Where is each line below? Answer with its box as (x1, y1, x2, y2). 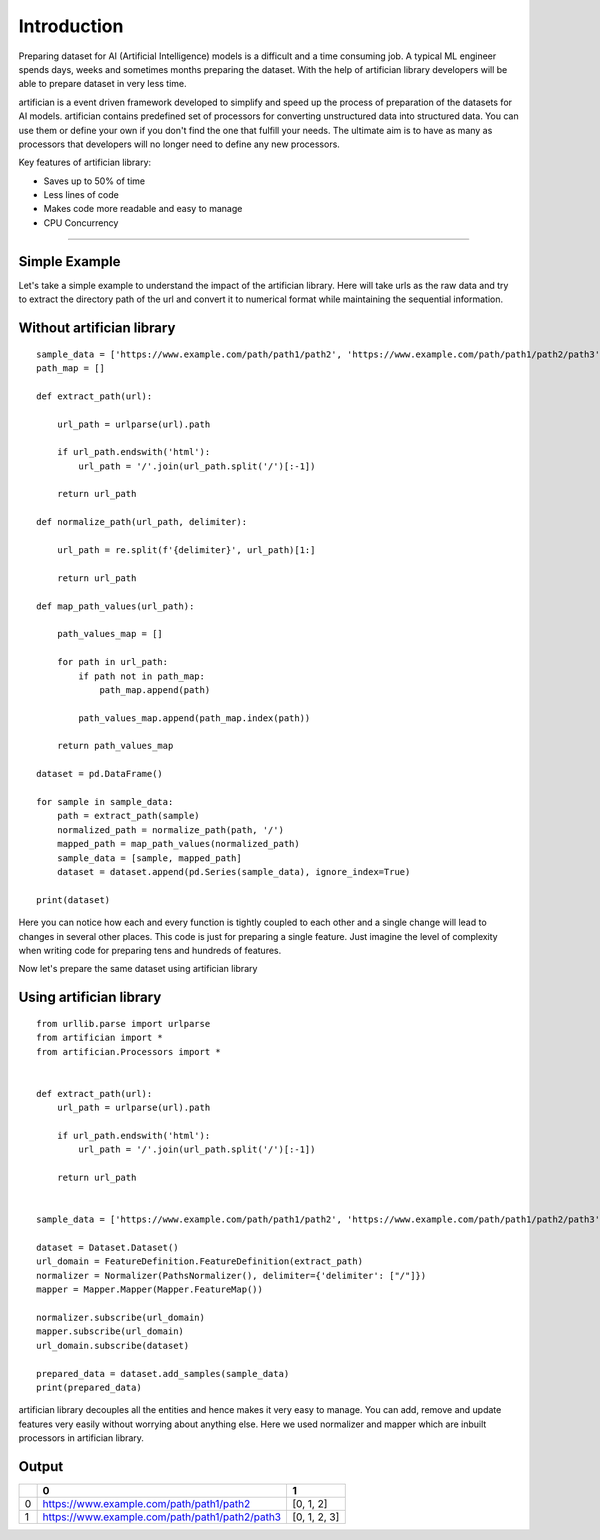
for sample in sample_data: (36, 796, 174, 808)
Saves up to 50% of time (43, 175, 146, 187)
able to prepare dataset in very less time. (18, 78, 187, 90)
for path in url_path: (56, 656, 169, 668)
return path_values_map (56, 740, 174, 752)
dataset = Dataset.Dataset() (36, 1242, 179, 1253)
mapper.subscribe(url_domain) (36, 1326, 185, 1337)
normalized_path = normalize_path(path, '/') (56, 824, 285, 835)
